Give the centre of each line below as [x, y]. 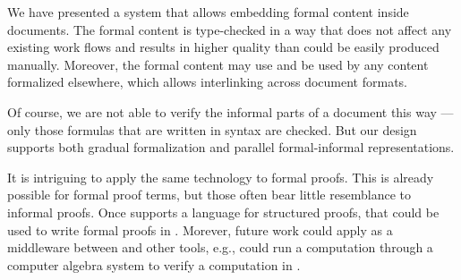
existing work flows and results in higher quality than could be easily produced [223, 47]
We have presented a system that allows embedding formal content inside [208, 12]
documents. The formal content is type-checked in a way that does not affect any [230, 29]
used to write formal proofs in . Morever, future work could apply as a [200, 229]
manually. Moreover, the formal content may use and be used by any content [218, 64]
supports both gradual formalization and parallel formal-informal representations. [231, 147]
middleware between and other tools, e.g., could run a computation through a [220, 247]
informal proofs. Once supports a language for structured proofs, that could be [223, 212]
